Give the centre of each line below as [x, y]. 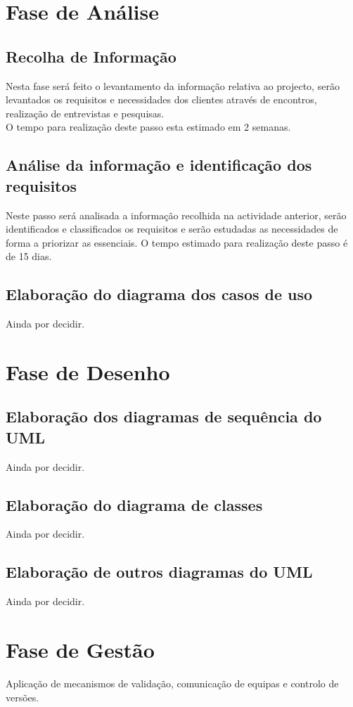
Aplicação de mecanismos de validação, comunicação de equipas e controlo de [172, 683]
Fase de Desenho [88, 371]
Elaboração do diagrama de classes [134, 504]
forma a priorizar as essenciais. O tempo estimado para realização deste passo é [177, 242]
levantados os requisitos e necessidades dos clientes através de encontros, [161, 99]
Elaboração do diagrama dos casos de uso [159, 294]
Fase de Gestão [80, 650]
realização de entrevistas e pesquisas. [85, 113]
